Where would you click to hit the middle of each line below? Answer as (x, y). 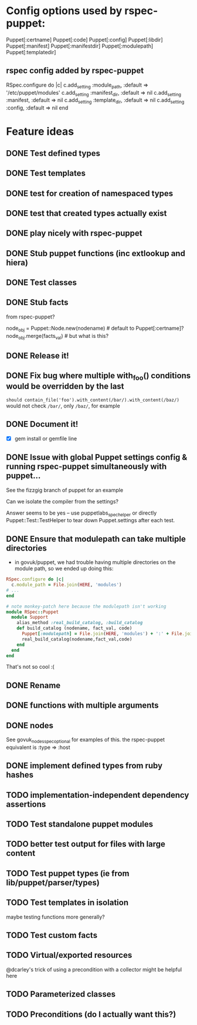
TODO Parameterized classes (61, 994)
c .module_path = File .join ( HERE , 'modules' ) (67, 585)
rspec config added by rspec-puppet (75, 71)
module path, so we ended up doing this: (64, 569)
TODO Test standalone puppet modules (80, 824)
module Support (30, 617)
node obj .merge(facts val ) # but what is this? (57, 336)
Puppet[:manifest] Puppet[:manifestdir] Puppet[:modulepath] (80, 46)
